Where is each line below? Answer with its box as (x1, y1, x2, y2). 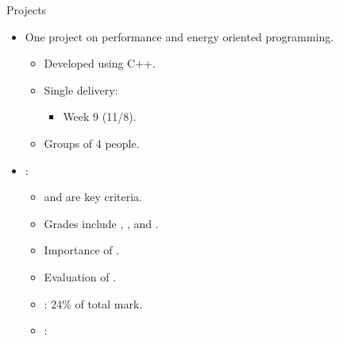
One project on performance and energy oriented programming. (25, 28, 334, 45)
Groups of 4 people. (44, 134, 140, 151)
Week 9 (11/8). (63, 108, 137, 125)
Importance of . (44, 242, 120, 258)
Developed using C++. (44, 55, 156, 72)
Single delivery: (44, 81, 118, 98)
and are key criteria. (44, 188, 142, 205)
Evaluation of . (44, 268, 117, 285)
